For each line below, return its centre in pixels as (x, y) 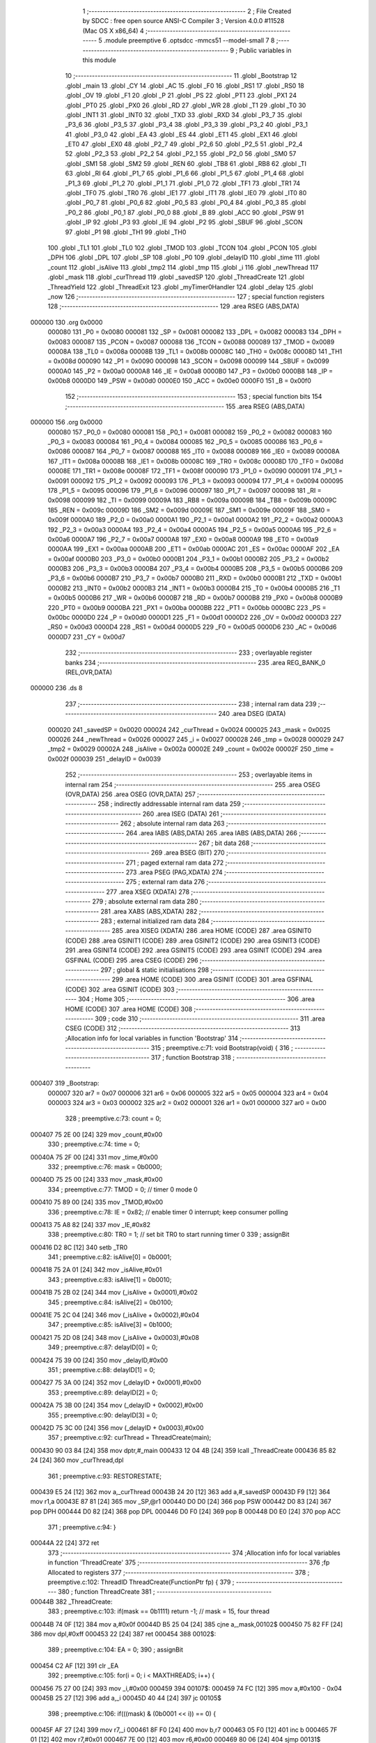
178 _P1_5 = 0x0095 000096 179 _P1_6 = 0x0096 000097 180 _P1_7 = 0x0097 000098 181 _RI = (185, 490)
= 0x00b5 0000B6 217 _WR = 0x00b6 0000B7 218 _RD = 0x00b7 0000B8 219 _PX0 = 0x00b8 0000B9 (195, 598)
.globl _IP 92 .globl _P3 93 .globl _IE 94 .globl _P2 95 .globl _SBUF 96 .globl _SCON (184, 222)
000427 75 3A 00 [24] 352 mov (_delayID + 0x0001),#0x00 (116, 1383)
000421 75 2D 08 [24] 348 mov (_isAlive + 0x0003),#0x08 (115, 1337)
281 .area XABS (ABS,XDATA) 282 (149, 911)
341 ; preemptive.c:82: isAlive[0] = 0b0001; (110, 1257)
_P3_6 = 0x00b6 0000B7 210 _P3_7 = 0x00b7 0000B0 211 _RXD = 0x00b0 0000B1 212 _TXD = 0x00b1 (195, 578)
